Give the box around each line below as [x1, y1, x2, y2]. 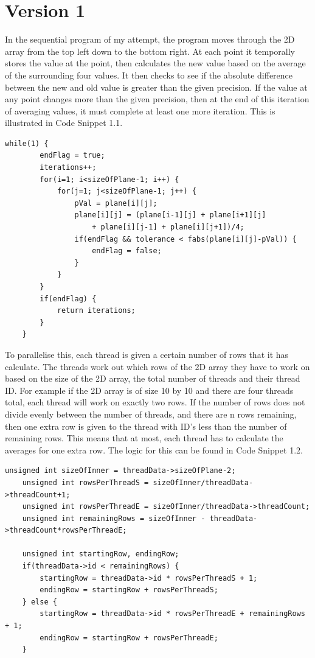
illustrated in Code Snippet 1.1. [5, 116, 123, 129]
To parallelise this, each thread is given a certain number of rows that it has [5, 348, 289, 360]
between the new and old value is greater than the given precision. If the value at [5, 80, 308, 93]
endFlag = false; [92, 247, 162, 256]
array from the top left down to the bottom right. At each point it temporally [5, 44, 295, 57]
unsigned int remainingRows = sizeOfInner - [22, 514, 206, 523]
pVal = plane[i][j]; [74, 198, 157, 208]
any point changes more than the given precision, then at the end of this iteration [5, 93, 310, 105]
